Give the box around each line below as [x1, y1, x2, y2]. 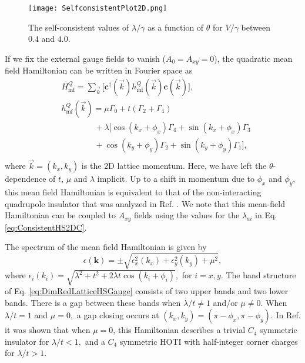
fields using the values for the [134, 209, 240, 221]
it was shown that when [5, 324, 91, 336]
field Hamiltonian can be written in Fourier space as [5, 64, 193, 76]
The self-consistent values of [28, 21, 129, 33]
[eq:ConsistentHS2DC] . [5, 221, 87, 233]
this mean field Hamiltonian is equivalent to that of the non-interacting [5, 186, 262, 198]
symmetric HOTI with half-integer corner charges [119, 335, 298, 347]
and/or [213, 296, 238, 308]
